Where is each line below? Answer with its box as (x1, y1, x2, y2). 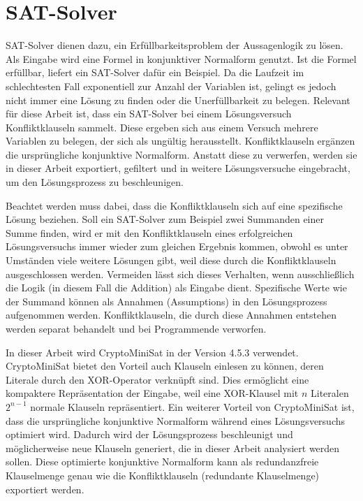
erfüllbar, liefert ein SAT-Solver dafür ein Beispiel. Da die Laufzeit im (6, 65, 304, 80)
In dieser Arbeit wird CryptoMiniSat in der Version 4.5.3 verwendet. (6, 344, 299, 359)
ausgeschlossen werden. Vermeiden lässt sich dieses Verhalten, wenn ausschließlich (6, 266, 355, 281)
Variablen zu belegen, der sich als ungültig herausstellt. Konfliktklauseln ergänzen (6, 133, 355, 148)
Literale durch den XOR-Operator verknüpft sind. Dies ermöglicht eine (6, 372, 309, 386)
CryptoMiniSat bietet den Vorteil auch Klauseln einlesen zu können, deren (6, 358, 324, 373)
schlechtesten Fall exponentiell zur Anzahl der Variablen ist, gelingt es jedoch (6, 78, 336, 93)
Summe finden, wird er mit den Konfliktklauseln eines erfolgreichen (6, 225, 293, 240)
